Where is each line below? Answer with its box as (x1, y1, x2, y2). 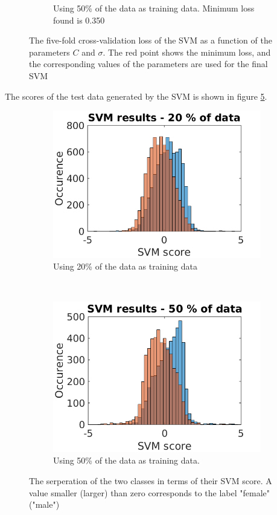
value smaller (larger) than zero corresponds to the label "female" (29, 486, 270, 499)
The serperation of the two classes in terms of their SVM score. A (29, 474, 272, 487)
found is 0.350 (53, 13, 105, 26)
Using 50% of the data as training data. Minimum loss (53, 2, 255, 14)
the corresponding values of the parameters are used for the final (29, 57, 268, 70)
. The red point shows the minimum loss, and (103, 45, 271, 58)
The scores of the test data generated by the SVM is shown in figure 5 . (5, 89, 267, 102)
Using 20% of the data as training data (53, 260, 197, 273)
